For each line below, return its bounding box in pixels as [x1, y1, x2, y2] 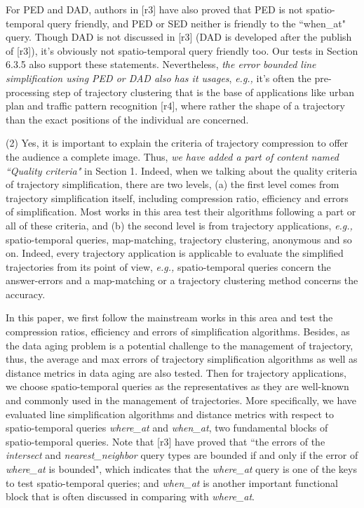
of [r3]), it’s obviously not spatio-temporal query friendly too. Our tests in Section [6, 43, 358, 58]
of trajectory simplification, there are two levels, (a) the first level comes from [6, 177, 339, 192]
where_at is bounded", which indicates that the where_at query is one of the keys [6, 462, 357, 476]
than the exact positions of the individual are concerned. [6, 112, 249, 126]
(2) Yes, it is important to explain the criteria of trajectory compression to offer [6, 135, 349, 150]
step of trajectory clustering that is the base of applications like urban [53, 84, 354, 99]
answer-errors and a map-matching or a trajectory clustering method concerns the [6, 273, 358, 288]
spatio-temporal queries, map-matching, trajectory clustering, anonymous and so [6, 232, 352, 246]
